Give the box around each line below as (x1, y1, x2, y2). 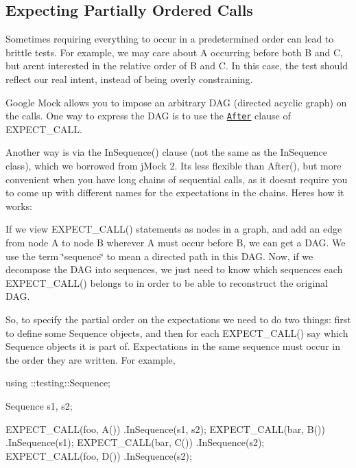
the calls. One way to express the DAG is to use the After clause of (5, 108, 291, 123)
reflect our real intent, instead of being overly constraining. (5, 71, 253, 86)
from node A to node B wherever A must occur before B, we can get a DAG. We (5, 235, 346, 249)
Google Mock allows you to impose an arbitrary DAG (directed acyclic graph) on (5, 95, 347, 109)
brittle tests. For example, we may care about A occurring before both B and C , (5, 45, 343, 59)
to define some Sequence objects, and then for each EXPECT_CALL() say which (5, 325, 348, 340)
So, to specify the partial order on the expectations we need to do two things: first (5, 312, 351, 326)
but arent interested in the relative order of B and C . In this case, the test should (5, 58, 348, 73)
